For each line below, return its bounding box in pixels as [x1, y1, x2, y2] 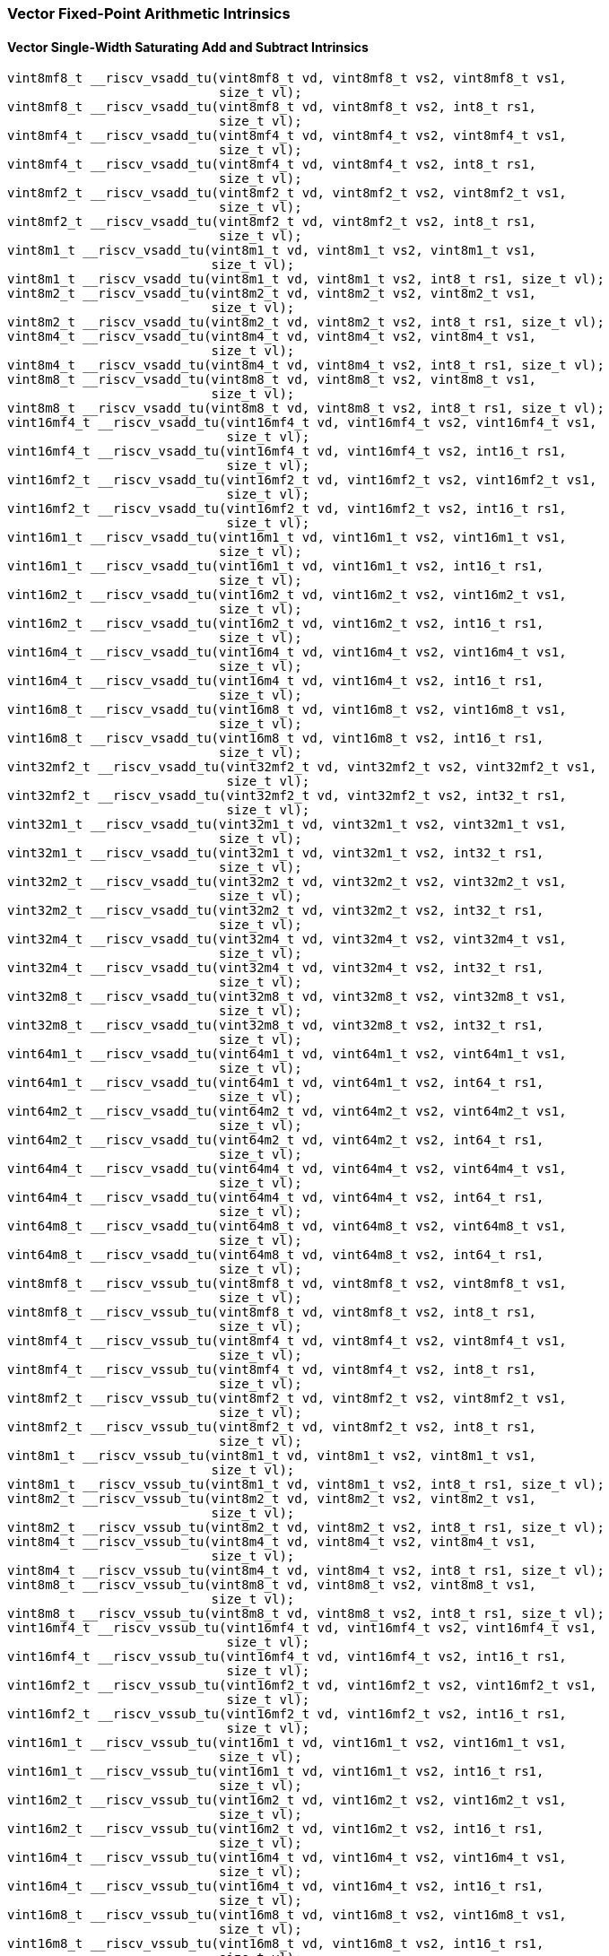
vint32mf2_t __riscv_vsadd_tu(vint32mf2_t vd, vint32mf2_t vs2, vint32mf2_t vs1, [7, 760, 597, 775]
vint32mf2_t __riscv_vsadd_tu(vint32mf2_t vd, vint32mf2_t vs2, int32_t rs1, [7, 788, 567, 804]
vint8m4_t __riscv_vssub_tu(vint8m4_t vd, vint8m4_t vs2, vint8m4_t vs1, [7, 1534, 537, 1550]
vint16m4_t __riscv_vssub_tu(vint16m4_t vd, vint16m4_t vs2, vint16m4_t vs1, [7, 1850, 567, 1865]
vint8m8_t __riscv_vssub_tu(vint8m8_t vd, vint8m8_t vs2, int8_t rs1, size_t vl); [7, 1606, 605, 1621]
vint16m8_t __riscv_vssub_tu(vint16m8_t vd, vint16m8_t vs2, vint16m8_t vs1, [7, 1908, 567, 1923]
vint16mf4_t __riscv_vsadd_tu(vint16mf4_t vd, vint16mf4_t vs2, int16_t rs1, [7, 444, 567, 459]
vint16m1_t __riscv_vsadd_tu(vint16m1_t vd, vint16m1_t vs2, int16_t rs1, [7, 559, 544, 574]
